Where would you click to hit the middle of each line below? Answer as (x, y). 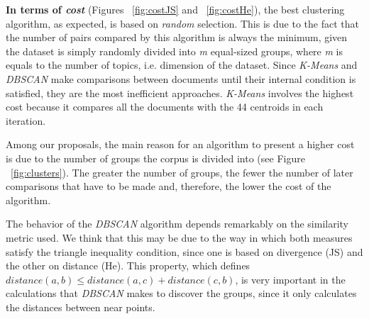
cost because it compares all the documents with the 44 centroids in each (165, 107)
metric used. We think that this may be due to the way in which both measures (179, 237)
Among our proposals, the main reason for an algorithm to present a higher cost (180, 144)
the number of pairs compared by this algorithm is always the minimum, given (177, 37)
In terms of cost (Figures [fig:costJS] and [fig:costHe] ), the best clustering (175, 9)
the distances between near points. (81, 307)
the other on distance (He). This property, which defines (128, 265)
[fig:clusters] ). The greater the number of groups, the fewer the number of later (182, 172)
